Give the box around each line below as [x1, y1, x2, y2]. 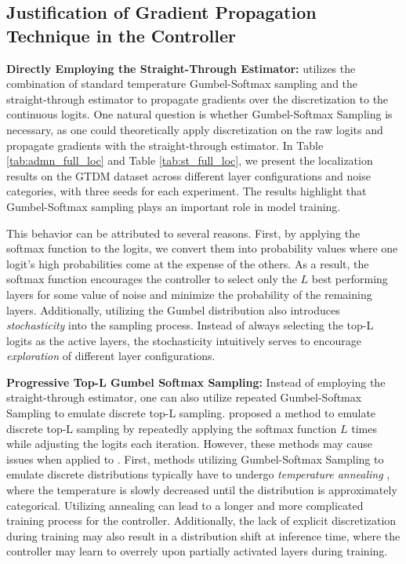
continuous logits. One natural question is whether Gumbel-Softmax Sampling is [6, 106, 393, 122]
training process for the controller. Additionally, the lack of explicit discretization [6, 512, 397, 529]
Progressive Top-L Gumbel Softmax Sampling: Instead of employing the [6, 373, 386, 390]
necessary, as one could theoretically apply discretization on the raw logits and [6, 121, 383, 137]
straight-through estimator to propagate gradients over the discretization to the [6, 90, 389, 107]
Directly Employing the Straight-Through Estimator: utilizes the [6, 60, 356, 76]
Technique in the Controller [6, 23, 236, 47]
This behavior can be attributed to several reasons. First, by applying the [6, 224, 361, 241]
